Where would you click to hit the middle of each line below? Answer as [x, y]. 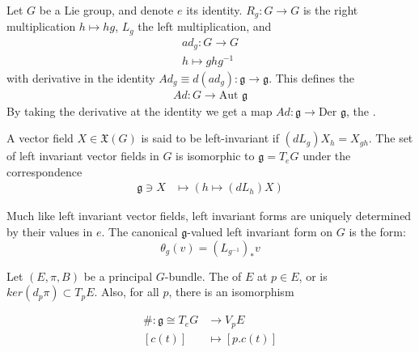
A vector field [40, 138]
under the [327, 156]
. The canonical [140, 231]
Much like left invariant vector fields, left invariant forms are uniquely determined [209, 216]
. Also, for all [127, 292]
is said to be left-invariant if [210, 138]
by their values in [50, 231]
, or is [313, 276]
